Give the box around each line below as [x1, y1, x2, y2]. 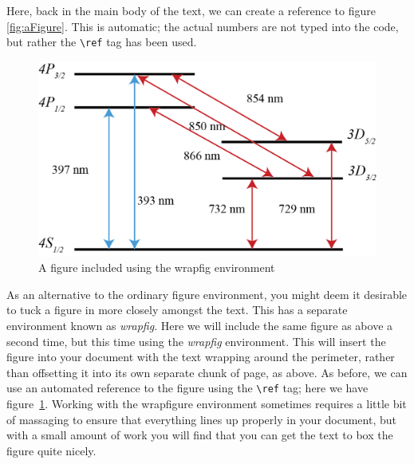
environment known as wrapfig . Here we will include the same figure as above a [6, 317, 393, 333]
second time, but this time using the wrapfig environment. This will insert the [6, 332, 386, 349]
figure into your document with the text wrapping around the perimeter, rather [6, 348, 395, 365]
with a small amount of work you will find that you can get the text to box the [6, 427, 393, 443]
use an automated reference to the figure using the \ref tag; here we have [6, 379, 369, 396]
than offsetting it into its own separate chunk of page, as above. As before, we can [6, 364, 408, 380]
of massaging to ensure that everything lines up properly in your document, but [6, 411, 396, 427]
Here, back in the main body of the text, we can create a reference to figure [6, 2, 376, 18]
